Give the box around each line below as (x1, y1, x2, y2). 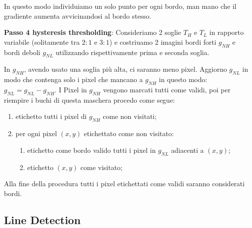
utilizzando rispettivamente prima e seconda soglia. (56, 47, 209, 57)
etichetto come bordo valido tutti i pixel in (27, 144, 156, 155)
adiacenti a (171, 144, 204, 155)
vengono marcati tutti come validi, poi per (103, 84, 231, 94)
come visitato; (80, 162, 123, 172)
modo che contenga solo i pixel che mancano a (4, 74, 143, 85)
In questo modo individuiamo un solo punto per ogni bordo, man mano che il (4, 1, 237, 11)
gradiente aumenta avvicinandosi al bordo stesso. (4, 10, 151, 21)
